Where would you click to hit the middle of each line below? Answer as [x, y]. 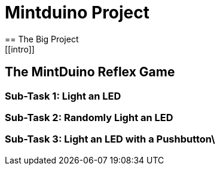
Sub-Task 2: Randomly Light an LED [89, 117]
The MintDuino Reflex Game [90, 72]
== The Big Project [42, 39]
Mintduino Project [77, 13]
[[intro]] [20, 49]
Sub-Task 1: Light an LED [63, 96]
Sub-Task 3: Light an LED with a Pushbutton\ [110, 139]
